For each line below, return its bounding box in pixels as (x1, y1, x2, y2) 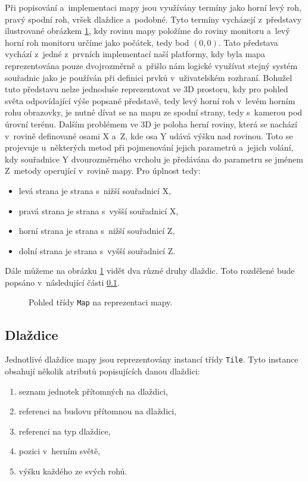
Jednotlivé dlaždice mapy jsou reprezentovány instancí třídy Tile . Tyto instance (5, 353, 298, 366)
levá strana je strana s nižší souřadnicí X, (18, 184, 172, 196)
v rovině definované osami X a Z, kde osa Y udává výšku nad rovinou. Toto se (5, 129, 293, 142)
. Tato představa (218, 36, 278, 48)
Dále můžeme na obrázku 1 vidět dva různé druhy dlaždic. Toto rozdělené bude (5, 264, 295, 277)
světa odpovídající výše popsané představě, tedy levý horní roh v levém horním (5, 94, 295, 107)
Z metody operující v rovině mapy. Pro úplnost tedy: (5, 164, 201, 177)
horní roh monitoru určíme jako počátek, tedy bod (5, 36, 189, 48)
